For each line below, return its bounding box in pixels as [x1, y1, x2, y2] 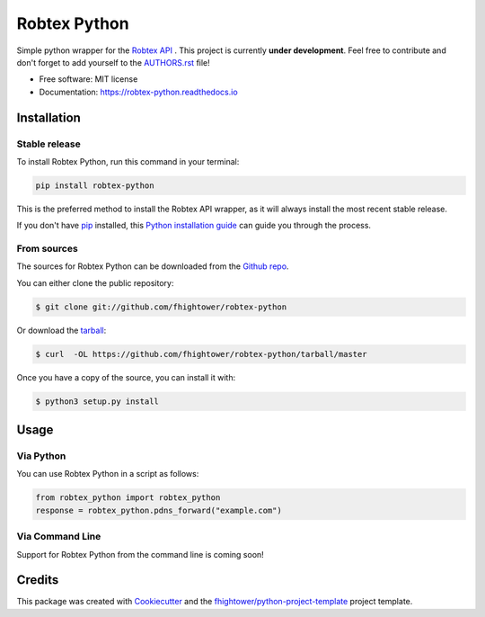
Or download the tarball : [16, 325, 107, 335]
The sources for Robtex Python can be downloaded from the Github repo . [16, 261, 289, 272]
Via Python [16, 450, 66, 462]
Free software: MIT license [39, 74, 138, 85]
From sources [16, 243, 78, 255]
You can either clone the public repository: [16, 277, 174, 288]
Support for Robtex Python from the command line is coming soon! [16, 549, 264, 559]
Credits [16, 572, 59, 588]
